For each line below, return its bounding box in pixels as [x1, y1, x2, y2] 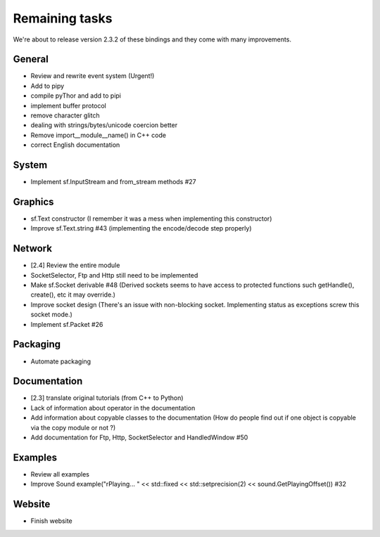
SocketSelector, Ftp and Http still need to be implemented [30, 271, 198, 279]
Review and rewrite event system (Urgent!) [30, 72, 155, 80]
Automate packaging [30, 357, 91, 365]
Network [13, 242, 53, 254]
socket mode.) [30, 310, 73, 319]
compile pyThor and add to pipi [30, 91, 122, 100]
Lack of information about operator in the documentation [30, 403, 196, 412]
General [13, 53, 49, 65]
